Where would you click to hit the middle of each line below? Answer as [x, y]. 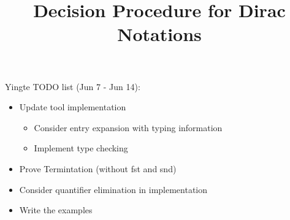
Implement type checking [81, 148]
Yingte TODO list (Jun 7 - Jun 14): [73, 86]
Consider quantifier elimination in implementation [113, 189]
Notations [159, 34]
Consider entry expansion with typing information [128, 127]
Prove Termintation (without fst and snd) [98, 168]
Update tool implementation [73, 107]
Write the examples [56, 210]
